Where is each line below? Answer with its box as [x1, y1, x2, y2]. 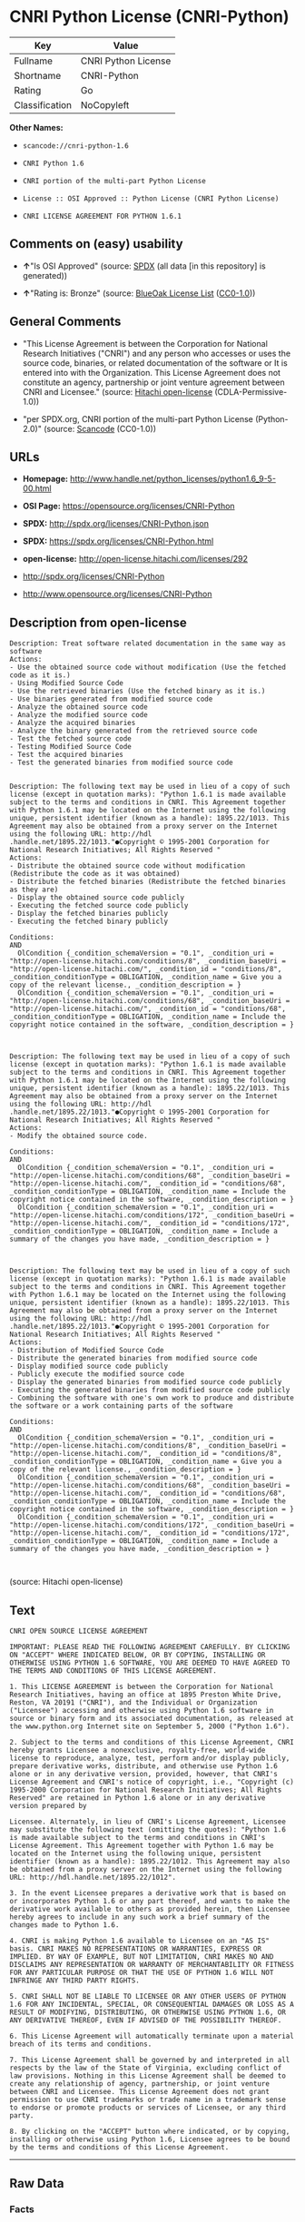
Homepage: [22, 474, 68, 485]
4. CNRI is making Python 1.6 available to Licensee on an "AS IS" [9, 1936, 271, 1945]
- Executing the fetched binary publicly [9, 917, 169, 927]
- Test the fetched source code [9, 734, 132, 743]
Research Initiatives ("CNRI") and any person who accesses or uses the [22, 348, 291, 359]
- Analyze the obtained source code [9, 703, 148, 712]
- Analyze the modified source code [9, 711, 148, 720]
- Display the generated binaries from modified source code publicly [9, 1378, 282, 1387]
